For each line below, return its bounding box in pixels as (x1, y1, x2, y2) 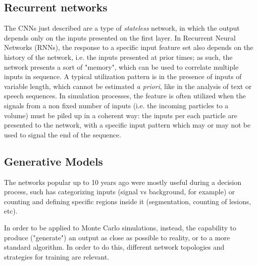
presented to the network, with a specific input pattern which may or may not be (4, 120, 251, 130)
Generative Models (4, 153, 103, 169)
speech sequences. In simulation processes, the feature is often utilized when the (4, 90, 246, 101)
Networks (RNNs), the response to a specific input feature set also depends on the (4, 42, 254, 52)
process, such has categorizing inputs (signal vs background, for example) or (4, 186, 235, 197)
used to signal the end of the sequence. (4, 129, 121, 139)
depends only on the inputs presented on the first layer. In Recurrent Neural (4, 32, 236, 43)
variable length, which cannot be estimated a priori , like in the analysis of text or (4, 81, 252, 91)
